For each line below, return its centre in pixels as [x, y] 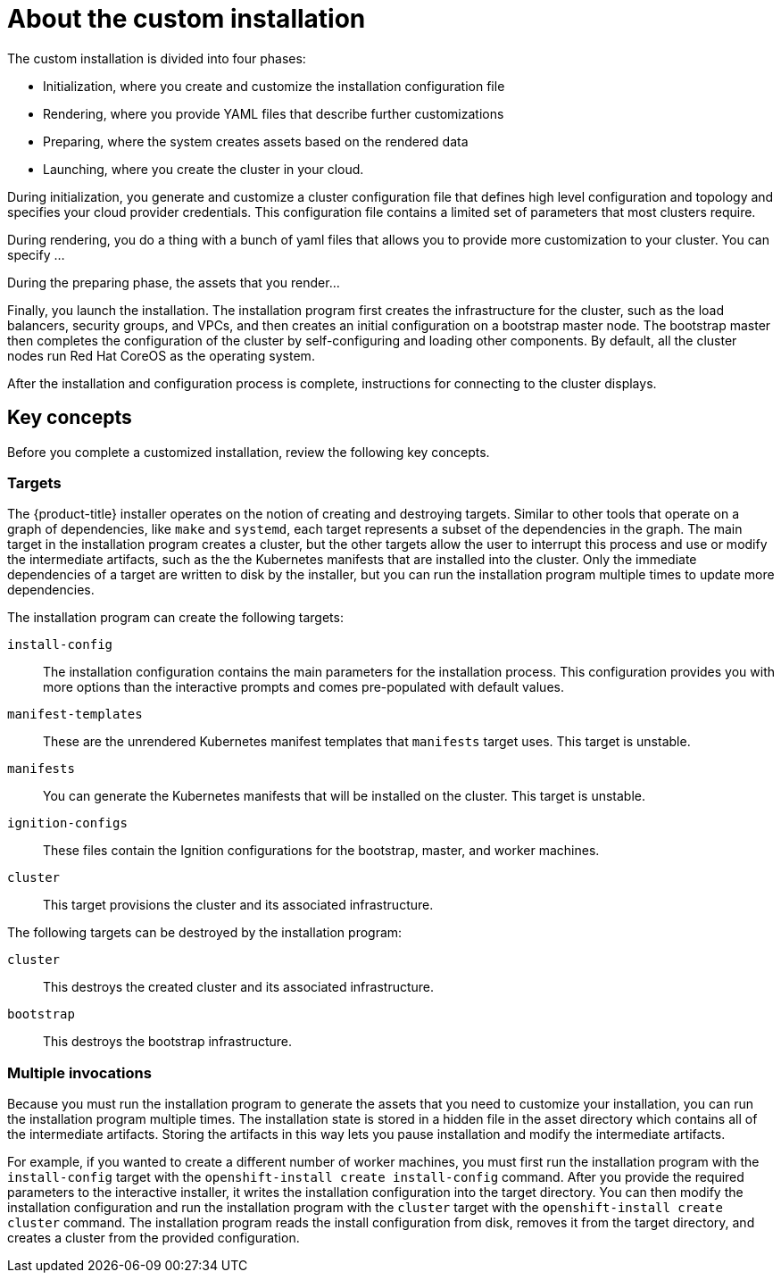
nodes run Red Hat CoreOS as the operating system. [161, 355]
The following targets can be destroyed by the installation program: [205, 933]
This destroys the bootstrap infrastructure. [168, 1042]
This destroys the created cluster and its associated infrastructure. [239, 987]
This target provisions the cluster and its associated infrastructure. [238, 905]
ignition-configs [67, 823]
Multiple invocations [79, 1072]
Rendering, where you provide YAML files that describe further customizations [274, 113]
